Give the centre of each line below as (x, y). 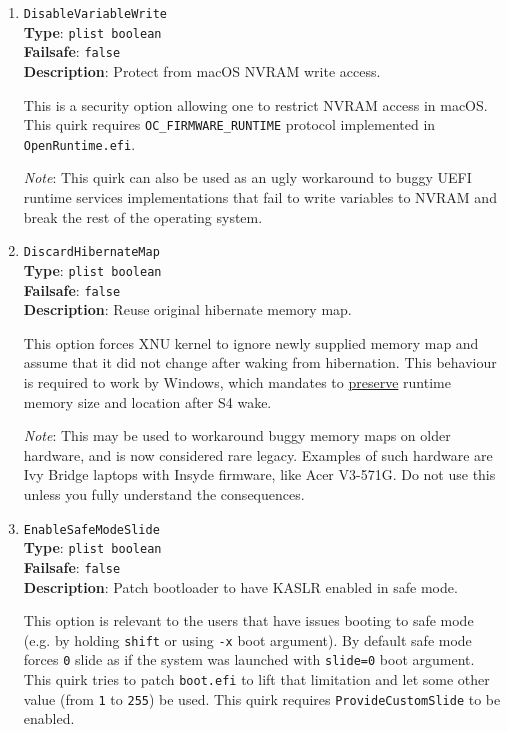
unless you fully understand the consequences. (164, 493)
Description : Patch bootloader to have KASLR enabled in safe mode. (240, 586)
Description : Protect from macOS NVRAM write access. (202, 70)
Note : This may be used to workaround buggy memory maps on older (237, 435)
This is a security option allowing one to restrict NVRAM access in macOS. (255, 104)
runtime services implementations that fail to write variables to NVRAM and (260, 197)
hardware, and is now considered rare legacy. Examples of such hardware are (258, 454)
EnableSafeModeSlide (91, 529)
